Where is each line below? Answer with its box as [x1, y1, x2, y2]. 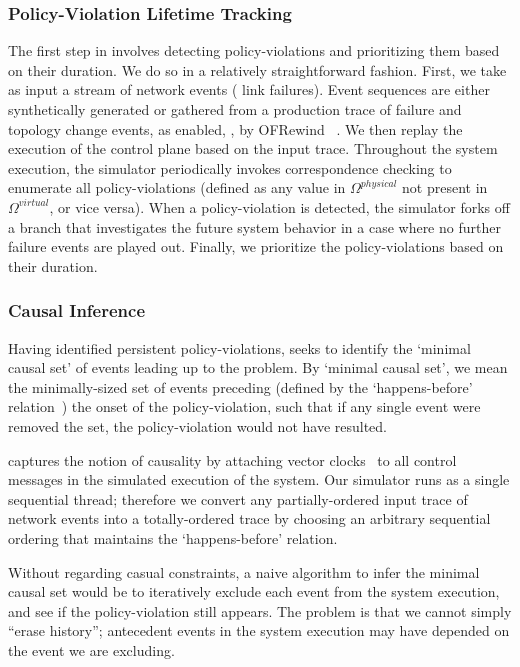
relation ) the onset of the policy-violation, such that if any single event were [8, 396, 481, 417]
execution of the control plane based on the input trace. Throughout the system [8, 138, 498, 159]
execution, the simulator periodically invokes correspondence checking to [8, 157, 452, 178]
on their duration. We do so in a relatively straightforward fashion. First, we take [8, 59, 507, 80]
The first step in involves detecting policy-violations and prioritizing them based [8, 40, 500, 61]
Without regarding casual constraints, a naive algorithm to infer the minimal [8, 561, 480, 582]
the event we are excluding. [8, 639, 175, 660]
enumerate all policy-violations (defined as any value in [8, 177, 346, 198]
